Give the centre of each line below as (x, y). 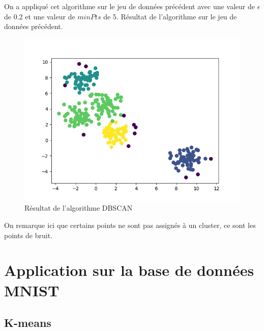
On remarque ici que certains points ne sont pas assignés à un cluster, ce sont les (130, 225)
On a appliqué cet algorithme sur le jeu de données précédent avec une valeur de (129, 6)
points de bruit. (28, 235)
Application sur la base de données (129, 270)
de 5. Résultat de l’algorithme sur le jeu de (170, 16)
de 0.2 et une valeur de (40, 16)
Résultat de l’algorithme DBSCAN (79, 208)
